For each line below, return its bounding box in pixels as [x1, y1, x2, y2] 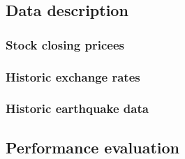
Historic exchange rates [6, 68, 140, 85]
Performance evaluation [6, 136, 180, 158]
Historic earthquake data [6, 100, 149, 117]
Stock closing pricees [6, 36, 124, 53]
